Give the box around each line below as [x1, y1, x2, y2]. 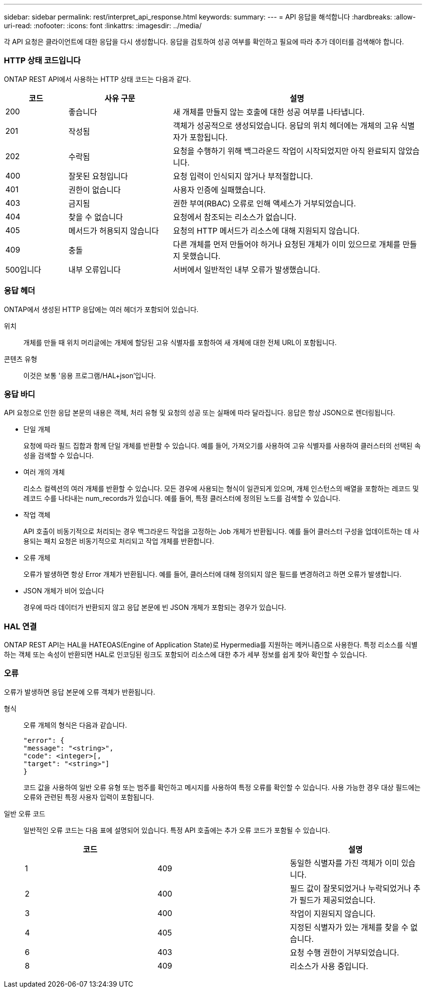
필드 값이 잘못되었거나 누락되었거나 [290, 883, 411, 893]
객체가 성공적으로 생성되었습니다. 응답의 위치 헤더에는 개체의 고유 [173, 120, 398, 130]
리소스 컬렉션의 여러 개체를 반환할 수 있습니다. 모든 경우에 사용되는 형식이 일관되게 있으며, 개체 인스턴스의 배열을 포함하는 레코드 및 [23, 484, 419, 493]
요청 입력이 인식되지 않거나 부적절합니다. [173, 171, 313, 181]
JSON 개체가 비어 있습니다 [23, 587, 104, 595]
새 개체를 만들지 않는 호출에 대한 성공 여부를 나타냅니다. [173, 107, 365, 117]
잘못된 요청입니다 [68, 171, 128, 181]
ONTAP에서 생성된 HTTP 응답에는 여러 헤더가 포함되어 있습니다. [4, 305, 199, 313]
